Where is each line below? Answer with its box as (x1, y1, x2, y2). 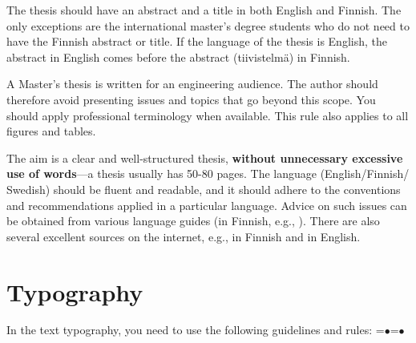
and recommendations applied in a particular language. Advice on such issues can (6, 196, 407, 213)
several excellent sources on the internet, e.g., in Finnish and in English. (6, 228, 361, 244)
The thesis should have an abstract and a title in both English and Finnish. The (6, 2, 402, 18)
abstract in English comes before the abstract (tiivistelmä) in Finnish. (6, 48, 350, 65)
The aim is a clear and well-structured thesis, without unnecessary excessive (6, 149, 403, 166)
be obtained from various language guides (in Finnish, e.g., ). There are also (6, 212, 380, 229)
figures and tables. (6, 123, 96, 139)
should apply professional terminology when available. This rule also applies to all (6, 107, 409, 123)
